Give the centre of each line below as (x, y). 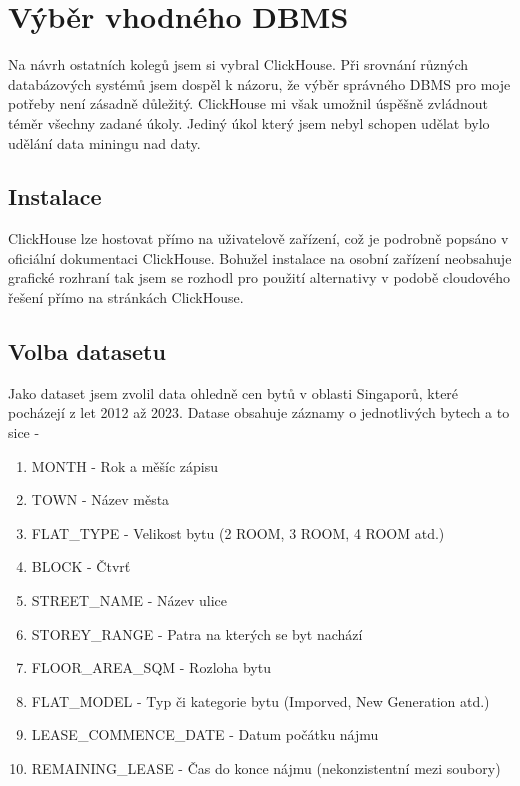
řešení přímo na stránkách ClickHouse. (126, 297)
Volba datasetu (87, 351)
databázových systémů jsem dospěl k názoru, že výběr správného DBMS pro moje (259, 83)
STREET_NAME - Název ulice (129, 600)
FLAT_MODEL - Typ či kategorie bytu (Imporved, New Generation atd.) (260, 700)
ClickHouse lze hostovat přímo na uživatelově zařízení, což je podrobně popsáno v (258, 238)
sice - (24, 432)
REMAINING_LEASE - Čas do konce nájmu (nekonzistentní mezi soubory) (266, 768)
